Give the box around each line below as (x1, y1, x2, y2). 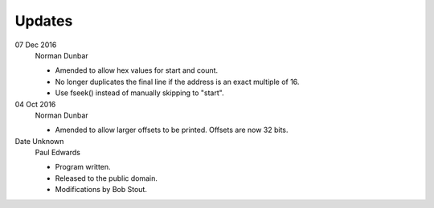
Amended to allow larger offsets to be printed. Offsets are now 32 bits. (55, 125, 289, 135)
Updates (14, 12, 73, 30)
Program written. (55, 162, 112, 172)
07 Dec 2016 (14, 40, 57, 50)
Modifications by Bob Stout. (55, 185, 148, 194)
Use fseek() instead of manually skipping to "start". (55, 88, 224, 98)
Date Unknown (14, 136, 64, 146)
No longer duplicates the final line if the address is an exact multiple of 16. (55, 77, 300, 86)
